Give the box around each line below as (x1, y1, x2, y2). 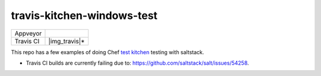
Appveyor (14, 29, 42, 37)
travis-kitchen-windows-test (11, 9, 158, 22)
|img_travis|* (48, 37, 85, 45)
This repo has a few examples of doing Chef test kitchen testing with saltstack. (11, 48, 204, 56)
